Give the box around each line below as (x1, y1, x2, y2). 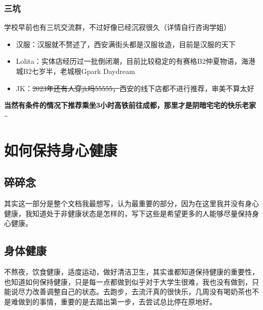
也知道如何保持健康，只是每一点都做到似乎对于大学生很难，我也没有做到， (4, 276, 252, 287)
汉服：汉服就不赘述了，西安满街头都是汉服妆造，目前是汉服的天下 (16, 38, 236, 49)
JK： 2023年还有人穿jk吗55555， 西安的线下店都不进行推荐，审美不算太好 (16, 83, 254, 93)
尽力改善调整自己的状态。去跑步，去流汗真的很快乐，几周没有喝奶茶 (18, 286, 245, 297)
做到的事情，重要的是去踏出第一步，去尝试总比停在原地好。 (18, 296, 216, 306)
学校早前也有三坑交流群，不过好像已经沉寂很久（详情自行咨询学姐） (4, 22, 231, 32)
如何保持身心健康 (4, 139, 118, 160)
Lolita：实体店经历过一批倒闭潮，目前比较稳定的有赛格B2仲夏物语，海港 (16, 56, 255, 66)
